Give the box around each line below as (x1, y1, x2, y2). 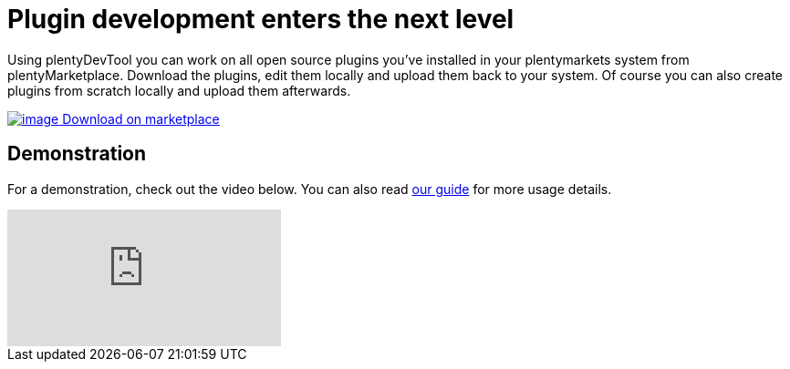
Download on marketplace (62, 110, 220, 127)
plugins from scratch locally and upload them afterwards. (7, 82, 351, 98)
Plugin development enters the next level (7, 4, 515, 35)
